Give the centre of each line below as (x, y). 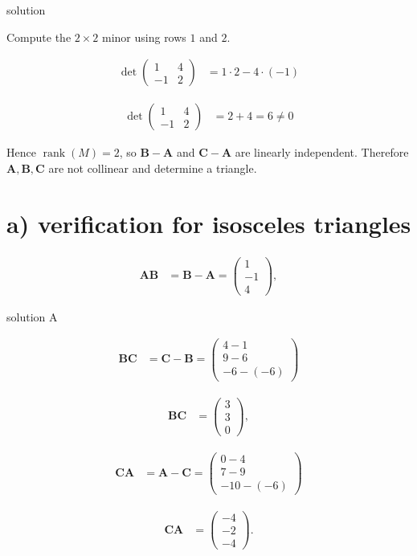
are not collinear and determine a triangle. (153, 168)
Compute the (39, 37)
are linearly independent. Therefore (322, 152)
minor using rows (144, 37)
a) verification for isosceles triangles (209, 223)
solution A (32, 316)
